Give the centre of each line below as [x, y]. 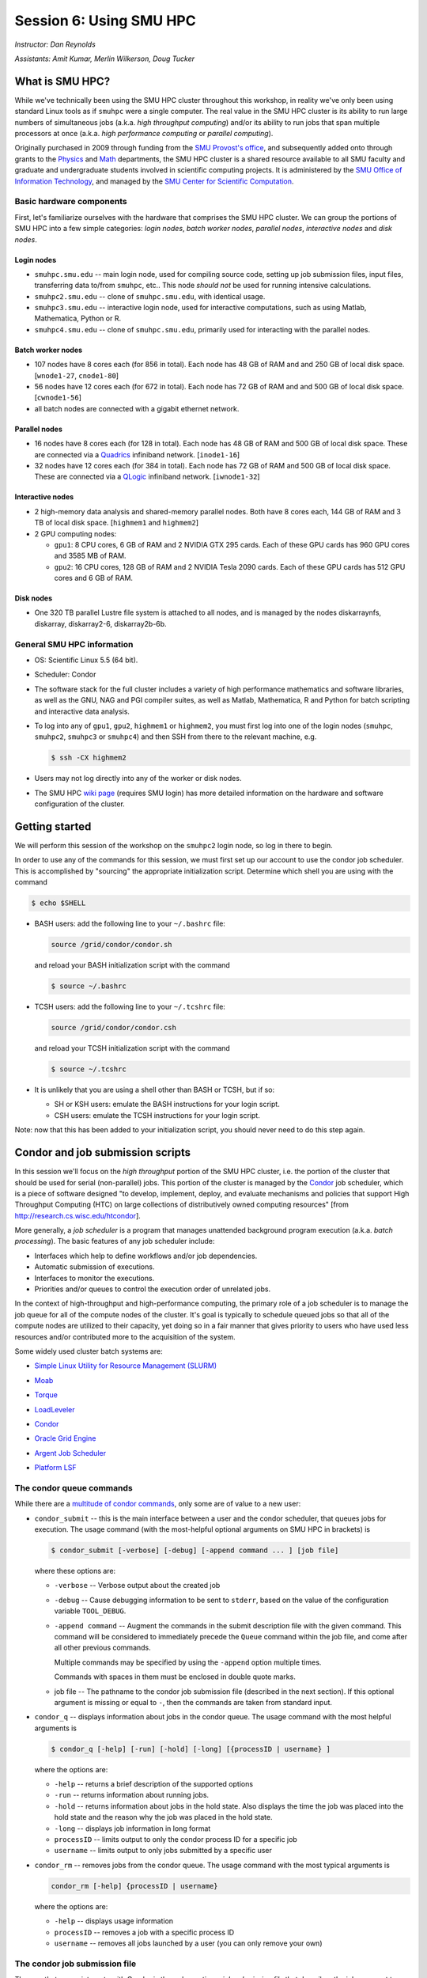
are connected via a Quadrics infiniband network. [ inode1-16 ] [137, 454]
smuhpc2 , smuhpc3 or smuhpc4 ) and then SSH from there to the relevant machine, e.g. [176, 737]
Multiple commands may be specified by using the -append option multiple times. [188, 1662]
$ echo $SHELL [59, 903]
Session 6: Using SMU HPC [106, 21]
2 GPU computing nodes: [76, 533]
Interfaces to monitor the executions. [94, 1278]
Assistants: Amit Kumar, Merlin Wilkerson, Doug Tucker [105, 59]
